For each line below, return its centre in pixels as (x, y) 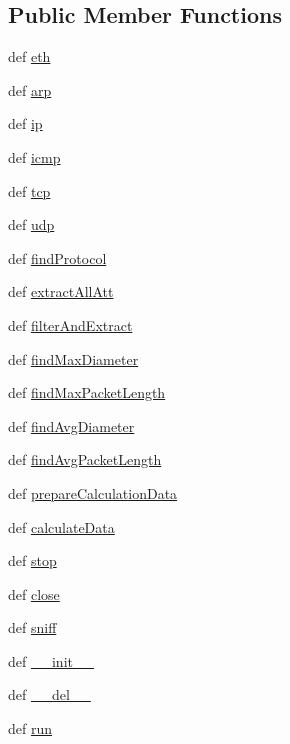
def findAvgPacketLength (85, 459)
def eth (29, 56)
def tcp (29, 190)
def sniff (32, 627)
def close (34, 593)
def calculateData (61, 526)
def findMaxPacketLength (87, 392)
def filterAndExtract (70, 324)
